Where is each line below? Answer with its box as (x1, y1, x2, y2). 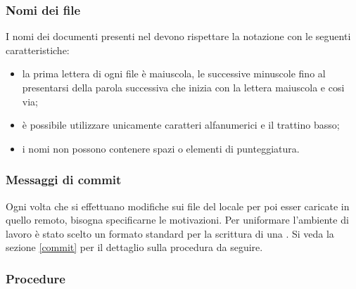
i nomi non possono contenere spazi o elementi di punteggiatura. (22, 141, 300, 155)
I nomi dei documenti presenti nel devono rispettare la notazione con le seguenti (6, 29, 351, 44)
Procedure (6, 269, 65, 287)
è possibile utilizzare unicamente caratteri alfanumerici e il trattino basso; (22, 117, 340, 132)
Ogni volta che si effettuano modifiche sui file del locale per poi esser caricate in (6, 198, 350, 213)
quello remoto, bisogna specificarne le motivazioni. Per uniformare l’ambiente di (6, 212, 349, 227)
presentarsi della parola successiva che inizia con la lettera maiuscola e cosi (22, 80, 345, 94)
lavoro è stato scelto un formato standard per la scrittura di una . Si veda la (6, 226, 334, 240)
